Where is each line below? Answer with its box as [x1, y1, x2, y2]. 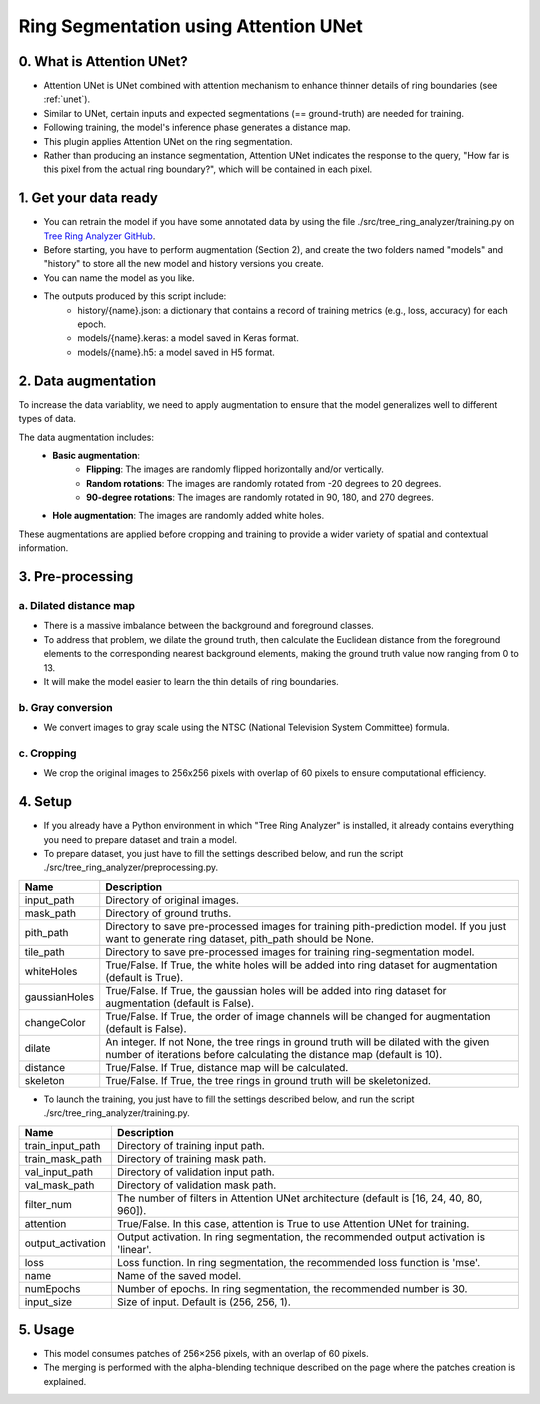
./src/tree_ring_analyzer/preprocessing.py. [43, 861, 219, 874]
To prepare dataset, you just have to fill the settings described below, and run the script [43, 847, 404, 859]
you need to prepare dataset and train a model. [43, 833, 238, 845]
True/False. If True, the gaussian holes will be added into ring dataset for [105, 983, 447, 997]
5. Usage [18, 1321, 75, 1338]
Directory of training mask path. [116, 1151, 267, 1165]
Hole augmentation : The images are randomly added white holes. [52, 510, 325, 522]
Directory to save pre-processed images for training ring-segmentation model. [105, 945, 475, 959]
